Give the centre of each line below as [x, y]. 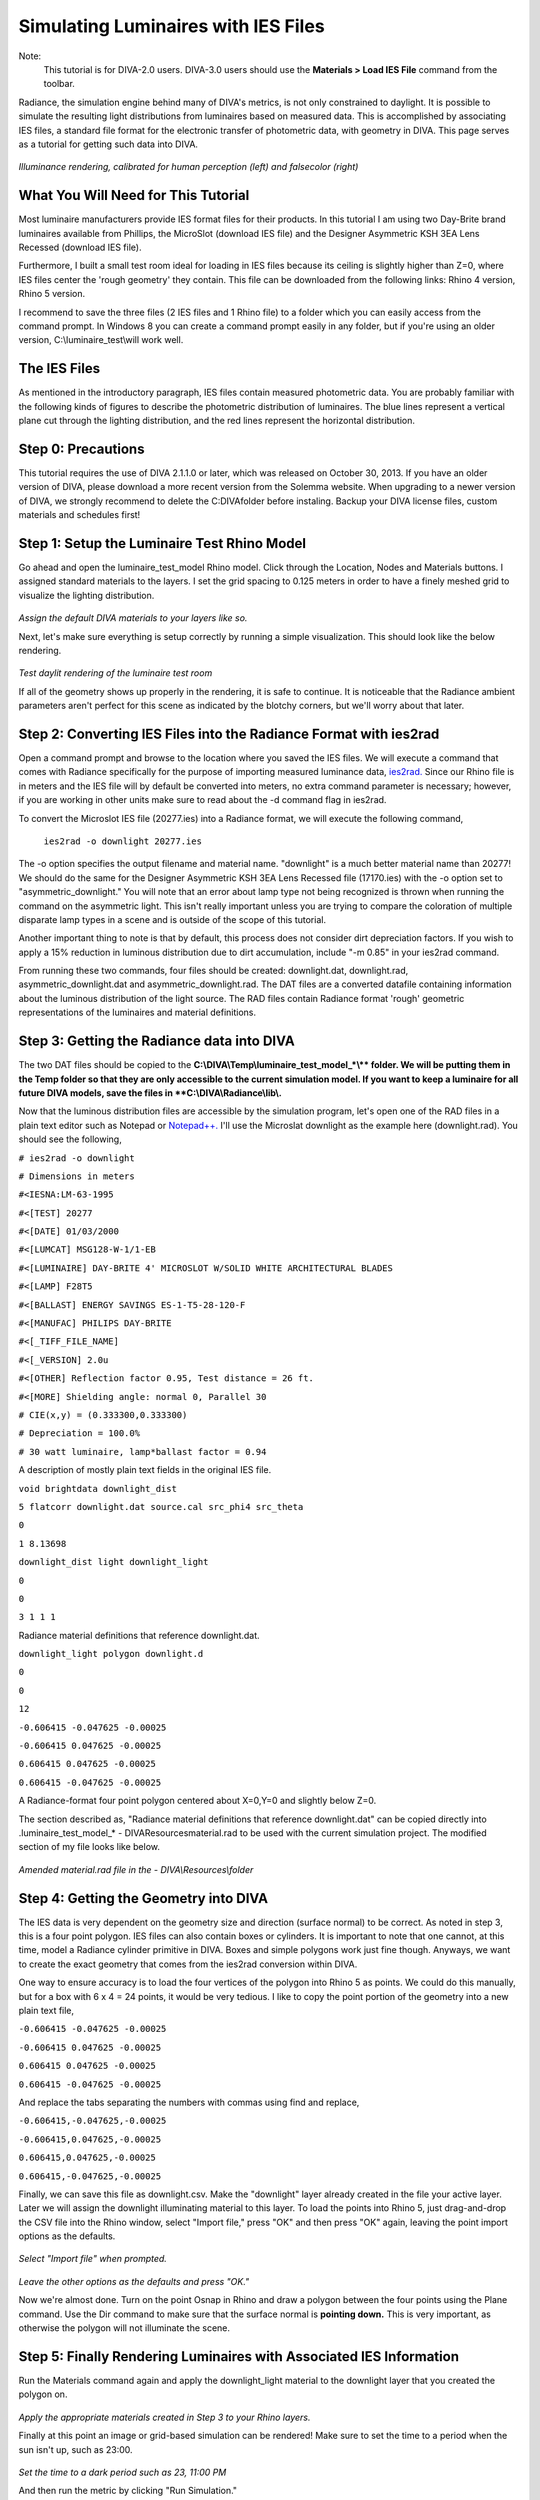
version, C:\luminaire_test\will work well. [101, 340]
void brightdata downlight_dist [97, 1488]
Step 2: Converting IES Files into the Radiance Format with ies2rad [229, 733]
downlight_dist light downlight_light [113, 1562]
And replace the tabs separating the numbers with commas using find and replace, [189, 2102]
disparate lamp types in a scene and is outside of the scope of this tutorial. [172, 919]
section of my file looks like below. [89, 1847]
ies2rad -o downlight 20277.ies [122, 841]
